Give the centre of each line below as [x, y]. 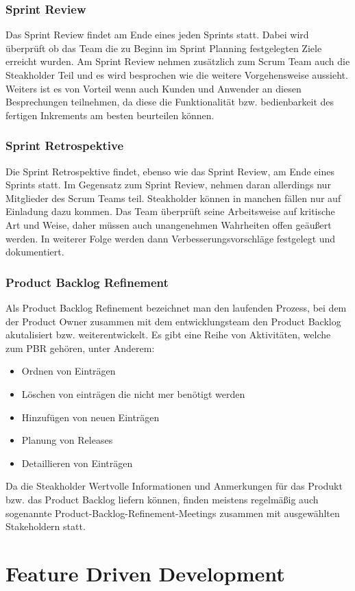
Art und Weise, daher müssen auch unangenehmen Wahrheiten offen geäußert [169, 224]
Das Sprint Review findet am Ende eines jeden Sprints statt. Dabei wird [157, 35]
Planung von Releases [67, 440]
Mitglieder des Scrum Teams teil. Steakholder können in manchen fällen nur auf [173, 198]
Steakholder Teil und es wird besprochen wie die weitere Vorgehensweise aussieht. [177, 75]
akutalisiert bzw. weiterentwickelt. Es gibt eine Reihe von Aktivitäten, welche [168, 335]
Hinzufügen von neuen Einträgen [90, 417]
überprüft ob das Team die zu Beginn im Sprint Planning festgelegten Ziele [164, 48]
